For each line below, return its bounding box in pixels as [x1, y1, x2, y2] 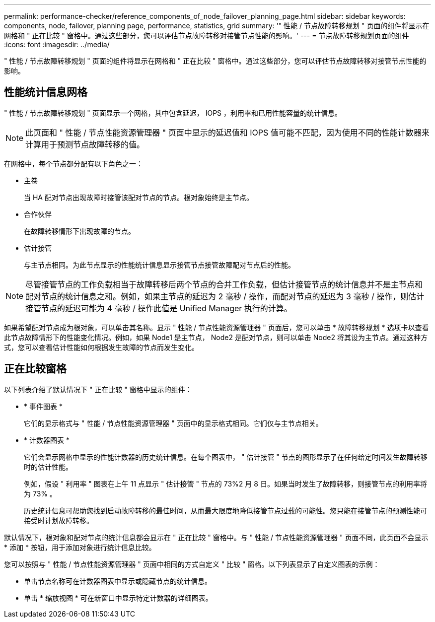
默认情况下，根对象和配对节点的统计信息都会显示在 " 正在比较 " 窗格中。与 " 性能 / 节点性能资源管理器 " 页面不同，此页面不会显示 [4, 533, 429, 542]
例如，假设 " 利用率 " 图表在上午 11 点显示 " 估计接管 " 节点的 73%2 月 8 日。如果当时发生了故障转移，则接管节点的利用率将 [24, 479, 427, 488]
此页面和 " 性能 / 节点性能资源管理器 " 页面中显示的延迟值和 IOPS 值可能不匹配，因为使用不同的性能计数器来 [25, 127, 430, 138]
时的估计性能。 [24, 462, 72, 471]
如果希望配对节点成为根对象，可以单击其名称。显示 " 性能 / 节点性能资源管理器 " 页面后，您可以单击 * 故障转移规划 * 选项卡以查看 [4, 323, 429, 332]
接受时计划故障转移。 [24, 516, 93, 525]
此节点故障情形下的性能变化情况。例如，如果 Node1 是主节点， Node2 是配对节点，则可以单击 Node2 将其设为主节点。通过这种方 [4, 333, 428, 342]
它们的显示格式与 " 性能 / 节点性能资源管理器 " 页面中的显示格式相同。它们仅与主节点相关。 [24, 418, 323, 427]
